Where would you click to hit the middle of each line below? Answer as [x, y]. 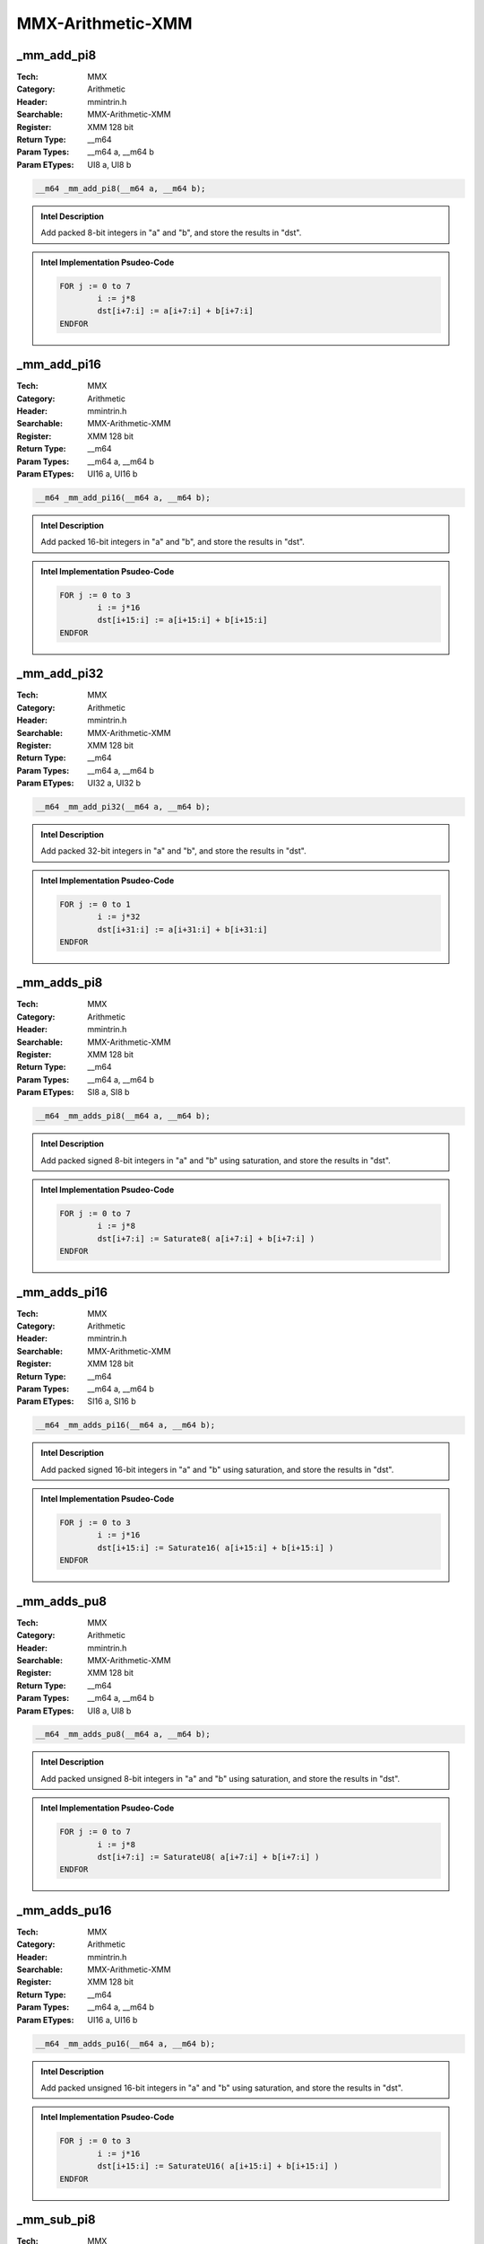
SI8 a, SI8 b [108, 1092]
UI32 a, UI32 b [114, 783]
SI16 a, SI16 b [112, 1401]
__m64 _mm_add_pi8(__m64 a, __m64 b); [121, 188]
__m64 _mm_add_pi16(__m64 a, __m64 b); [123, 497]
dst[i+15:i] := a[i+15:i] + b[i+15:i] [182, 620]
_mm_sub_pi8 [56, 2219]
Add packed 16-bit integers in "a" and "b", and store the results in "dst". [173, 542]
